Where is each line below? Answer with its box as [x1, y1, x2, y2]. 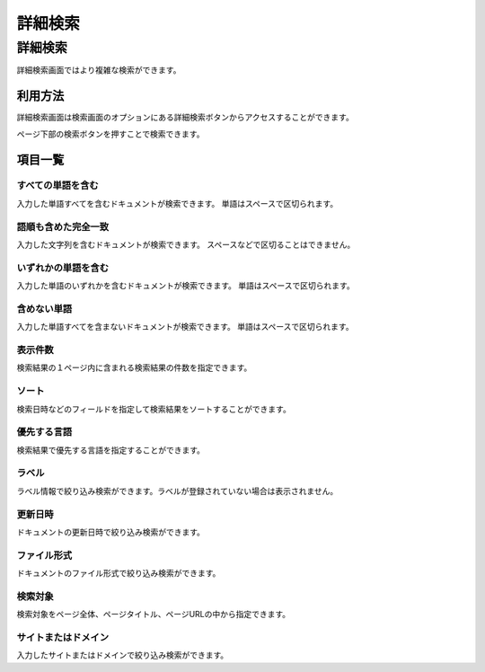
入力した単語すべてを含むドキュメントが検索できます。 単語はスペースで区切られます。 [16, 198, 339, 208]
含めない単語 [16, 302, 73, 314]
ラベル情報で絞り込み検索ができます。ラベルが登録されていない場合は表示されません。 [16, 485, 339, 496]
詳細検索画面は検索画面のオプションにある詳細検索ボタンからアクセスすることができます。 [16, 112, 354, 123]
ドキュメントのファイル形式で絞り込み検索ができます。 [16, 568, 221, 579]
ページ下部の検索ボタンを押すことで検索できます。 [16, 128, 205, 139]
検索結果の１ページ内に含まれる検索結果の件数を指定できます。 [16, 362, 252, 373]
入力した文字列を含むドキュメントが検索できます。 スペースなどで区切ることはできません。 [16, 239, 356, 250]
